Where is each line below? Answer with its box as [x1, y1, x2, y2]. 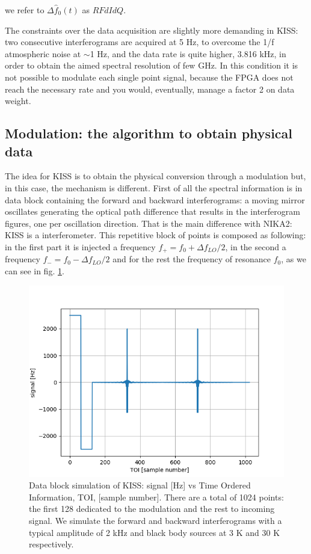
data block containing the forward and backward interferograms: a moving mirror [5, 193, 305, 206]
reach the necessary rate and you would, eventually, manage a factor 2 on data [5, 82, 295, 95]
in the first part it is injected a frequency [5, 240, 156, 253]
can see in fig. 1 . [5, 264, 64, 277]
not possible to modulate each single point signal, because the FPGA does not [5, 70, 294, 83]
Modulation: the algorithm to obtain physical [5, 124, 293, 143]
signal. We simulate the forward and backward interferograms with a [29, 514, 282, 526]
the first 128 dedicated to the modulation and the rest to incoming [29, 502, 275, 515]
